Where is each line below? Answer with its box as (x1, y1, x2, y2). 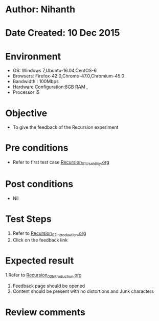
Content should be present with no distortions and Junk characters (12, 288, 154, 294)
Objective (5, 107, 48, 119)
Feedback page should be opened (12, 283, 85, 289)
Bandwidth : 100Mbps (12, 78, 59, 85)
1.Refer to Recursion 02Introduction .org (5, 272, 82, 279)
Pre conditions (5, 142, 69, 154)
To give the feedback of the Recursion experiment (12, 124, 119, 130)
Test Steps (5, 213, 52, 225)
